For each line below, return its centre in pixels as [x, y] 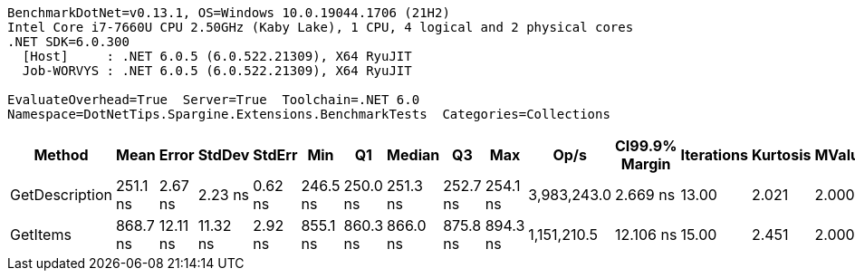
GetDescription [61, 195]
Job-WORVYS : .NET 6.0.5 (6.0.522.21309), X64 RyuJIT [217, 71]
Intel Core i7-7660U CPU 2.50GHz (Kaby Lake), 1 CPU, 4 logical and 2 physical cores [321, 27]
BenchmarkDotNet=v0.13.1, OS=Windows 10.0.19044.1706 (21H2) [229, 13]
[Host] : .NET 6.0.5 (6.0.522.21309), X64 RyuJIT [217, 56]
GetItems [41, 235]
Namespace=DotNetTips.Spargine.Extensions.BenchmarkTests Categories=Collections [309, 114]
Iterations [714, 155]
